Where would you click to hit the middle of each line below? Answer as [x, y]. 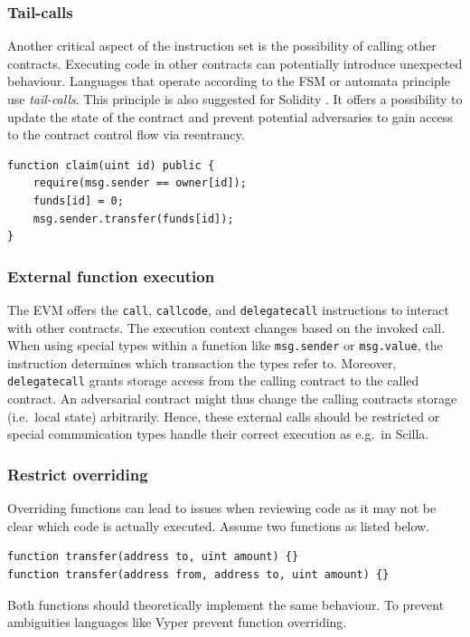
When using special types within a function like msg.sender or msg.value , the [225, 345]
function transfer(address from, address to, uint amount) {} [198, 574]
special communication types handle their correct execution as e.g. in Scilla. [218, 434]
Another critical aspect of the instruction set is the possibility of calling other [222, 46]
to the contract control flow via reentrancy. [126, 134]
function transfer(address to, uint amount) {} [153, 557]
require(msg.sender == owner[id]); [140, 183]
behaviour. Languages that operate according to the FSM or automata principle [229, 81]
